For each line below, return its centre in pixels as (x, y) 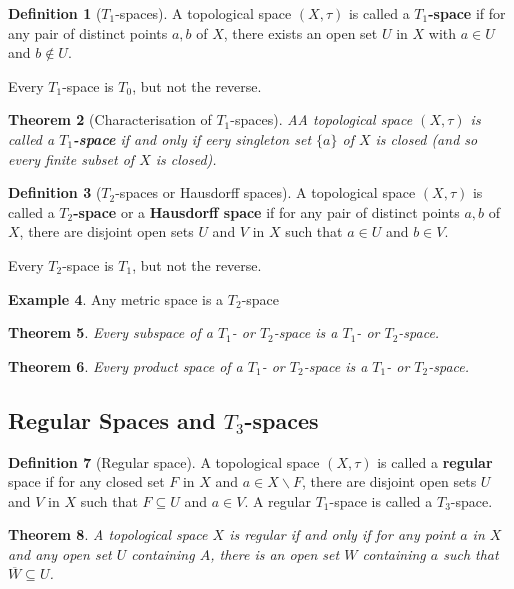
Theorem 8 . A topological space (108, 534)
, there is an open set (275, 553)
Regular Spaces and (112, 419)
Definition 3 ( (55, 192)
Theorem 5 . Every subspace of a (110, 332)
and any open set (60, 553)
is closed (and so (426, 138)
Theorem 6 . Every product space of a (125, 365)
